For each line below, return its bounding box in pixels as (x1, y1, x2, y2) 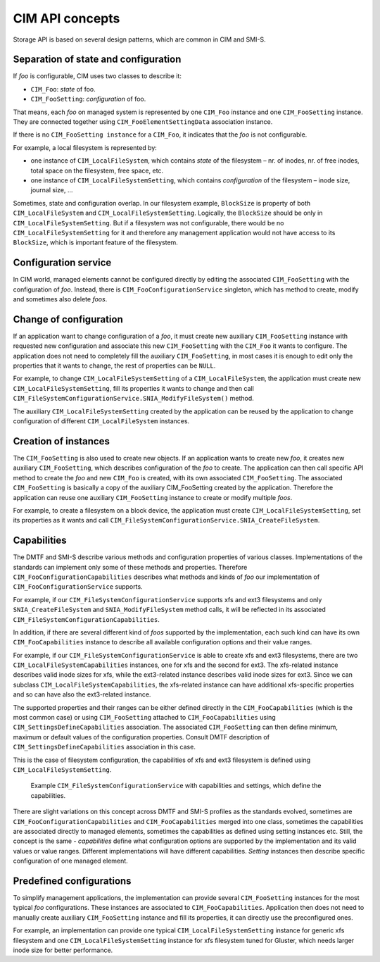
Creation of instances (13, 435, 110, 447)
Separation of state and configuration (13, 54, 182, 65)
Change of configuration (13, 313, 123, 325)
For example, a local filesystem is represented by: (13, 143, 158, 151)
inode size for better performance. (13, 946, 113, 954)
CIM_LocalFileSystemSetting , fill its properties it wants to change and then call (13, 384, 255, 392)
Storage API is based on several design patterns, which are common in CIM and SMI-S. (13, 35, 267, 44)
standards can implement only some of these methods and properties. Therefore (13, 563, 248, 571)
